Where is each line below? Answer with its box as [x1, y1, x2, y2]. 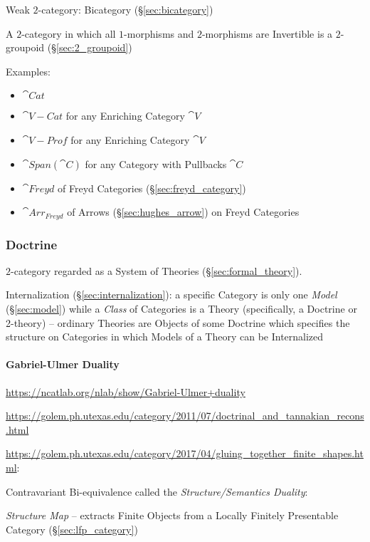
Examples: [6, 63, 51, 78]
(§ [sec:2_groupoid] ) [47, 40, 132, 55]
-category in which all [21, 26, 116, 41]
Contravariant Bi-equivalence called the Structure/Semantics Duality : [6, 484, 308, 499]
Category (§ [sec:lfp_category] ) [6, 521, 138, 536]
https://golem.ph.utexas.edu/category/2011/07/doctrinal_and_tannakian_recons [6, 408, 364, 423]
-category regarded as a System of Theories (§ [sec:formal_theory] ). [11, 263, 302, 278]
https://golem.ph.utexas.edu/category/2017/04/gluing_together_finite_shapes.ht [6, 446, 364, 461]
